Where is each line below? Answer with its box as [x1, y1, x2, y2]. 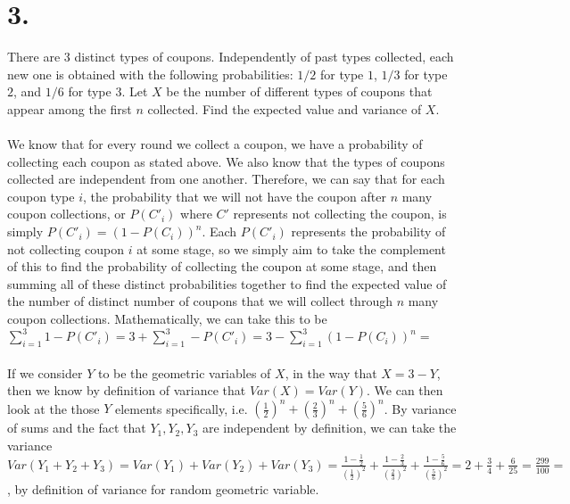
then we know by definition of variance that [7, 381, 246, 400]
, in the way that [285, 363, 377, 382]
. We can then [367, 381, 443, 400]
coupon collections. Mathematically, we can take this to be [7, 310, 327, 328]
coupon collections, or [7, 204, 126, 223]
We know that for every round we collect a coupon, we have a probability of [7, 135, 423, 153]
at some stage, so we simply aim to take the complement [136, 239, 446, 258]
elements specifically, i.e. [114, 399, 248, 417]
